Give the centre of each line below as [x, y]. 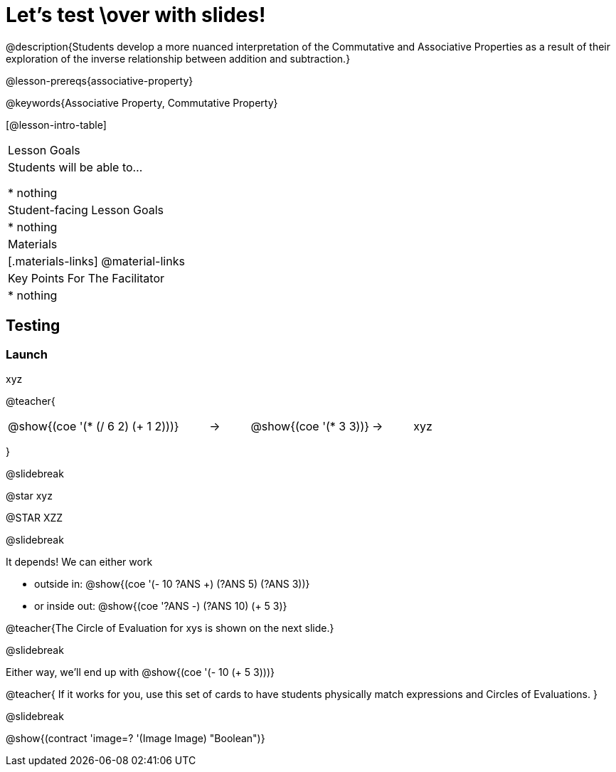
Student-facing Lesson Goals [86, 210]
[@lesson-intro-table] [56, 125]
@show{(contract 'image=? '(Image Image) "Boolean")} [136, 738]
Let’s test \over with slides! [136, 15]
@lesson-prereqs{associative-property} [100, 80]
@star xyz [29, 495]
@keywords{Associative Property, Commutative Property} [142, 102]
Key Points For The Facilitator [86, 278]
